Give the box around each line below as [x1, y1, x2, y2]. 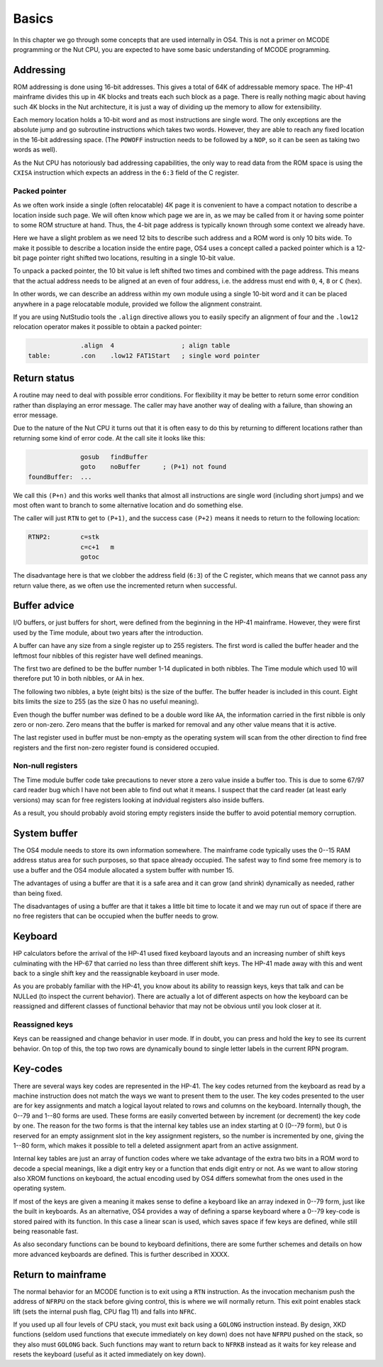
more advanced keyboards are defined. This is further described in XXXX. [13, 1250, 230, 1258]
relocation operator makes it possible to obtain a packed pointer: [13, 323, 202, 331]
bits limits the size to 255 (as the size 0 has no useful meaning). [13, 697, 199, 706]
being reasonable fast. [13, 1227, 79, 1236]
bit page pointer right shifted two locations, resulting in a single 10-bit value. [13, 254, 235, 262]
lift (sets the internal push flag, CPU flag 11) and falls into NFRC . [13, 1307, 196, 1316]
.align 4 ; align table [80, 342, 231, 350]
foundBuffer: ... [28, 472, 92, 481]
